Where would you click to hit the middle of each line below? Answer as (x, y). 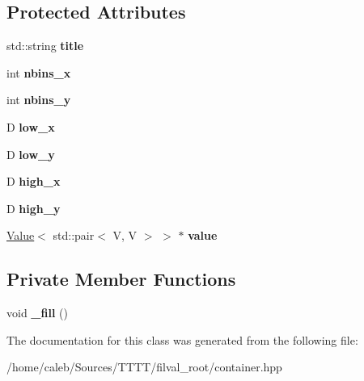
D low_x (31, 126)
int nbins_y (39, 100)
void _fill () (37, 313)
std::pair (74, 235)
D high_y (34, 208)
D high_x (34, 181)
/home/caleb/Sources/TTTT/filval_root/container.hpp (144, 367)
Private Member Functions (121, 279)
